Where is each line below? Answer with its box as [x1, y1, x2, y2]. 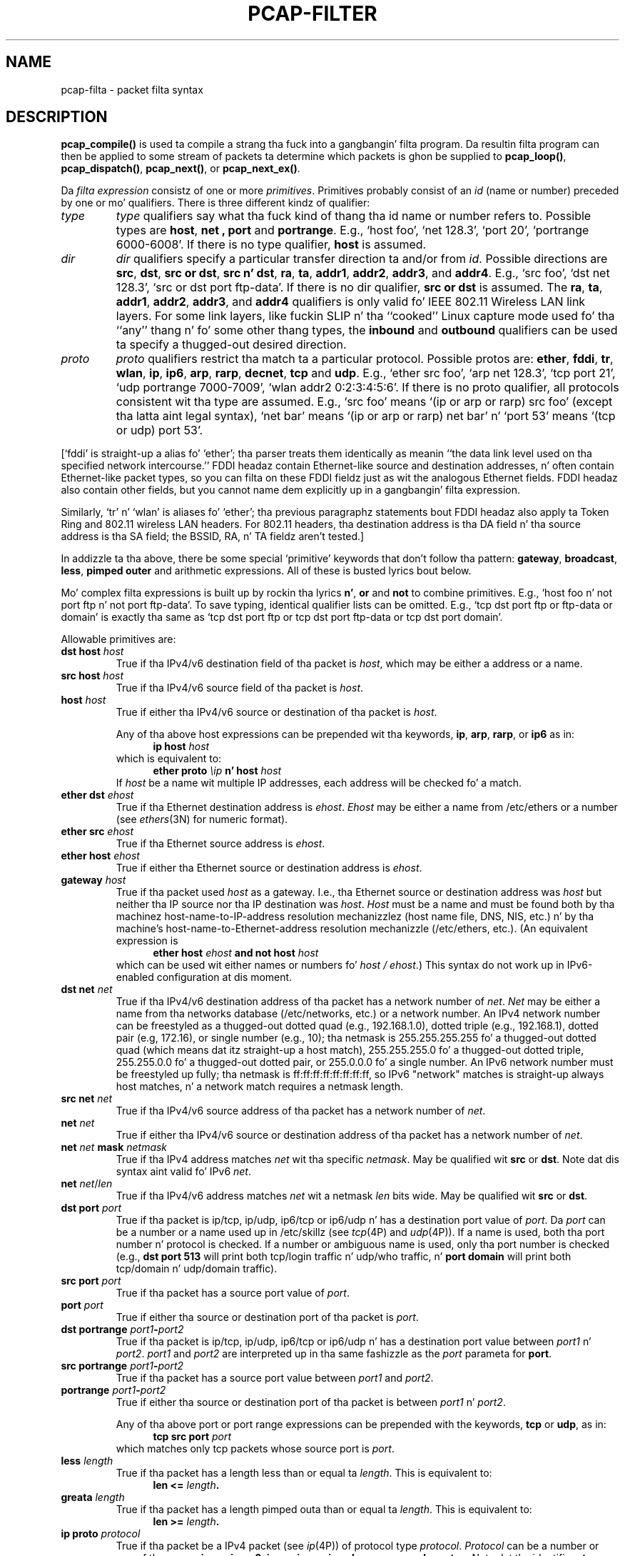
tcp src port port [153, 1430, 232, 1443]
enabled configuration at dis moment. [116, 971, 293, 984]
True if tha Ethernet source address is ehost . [116, 837, 325, 850]
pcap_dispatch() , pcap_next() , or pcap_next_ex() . [61, 162, 300, 175]
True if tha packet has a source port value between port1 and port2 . [116, 1372, 434, 1385]
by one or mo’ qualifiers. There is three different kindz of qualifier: [61, 196, 370, 209]
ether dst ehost [61, 789, 134, 802]
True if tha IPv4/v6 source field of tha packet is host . [116, 682, 364, 694]
